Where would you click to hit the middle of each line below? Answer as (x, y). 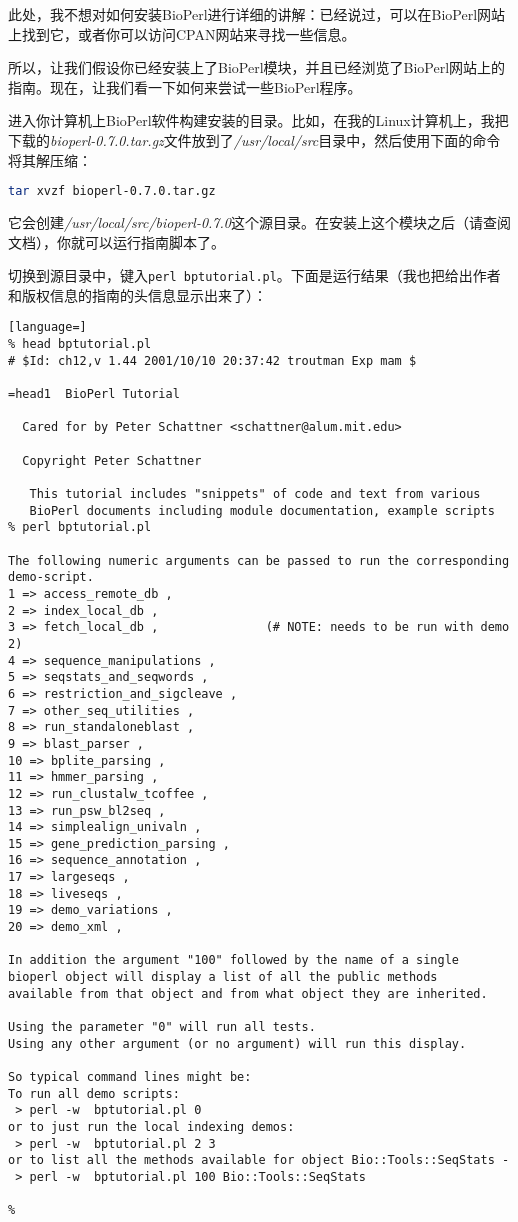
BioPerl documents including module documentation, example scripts (262, 510)
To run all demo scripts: (94, 1093)
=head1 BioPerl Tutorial (94, 394)
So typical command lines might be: (130, 1077)
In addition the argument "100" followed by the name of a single (234, 960)
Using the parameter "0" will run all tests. (162, 1027)
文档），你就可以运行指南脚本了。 (116, 241)
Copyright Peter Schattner (112, 460)
